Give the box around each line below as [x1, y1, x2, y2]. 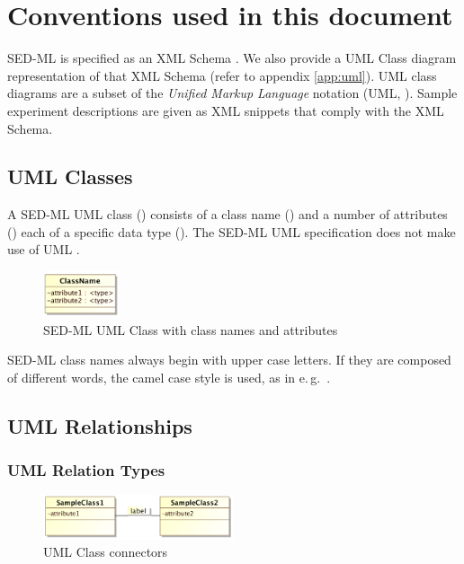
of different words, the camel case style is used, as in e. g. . [7, 367, 331, 386]
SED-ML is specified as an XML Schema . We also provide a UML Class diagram [7, 48, 457, 67]
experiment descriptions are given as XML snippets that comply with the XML [7, 101, 444, 119]
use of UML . [7, 240, 80, 259]
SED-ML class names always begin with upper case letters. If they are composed [7, 350, 451, 369]
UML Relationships [7, 411, 192, 439]
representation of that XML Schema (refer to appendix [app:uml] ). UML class [7, 66, 437, 84]
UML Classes [7, 163, 133, 190]
